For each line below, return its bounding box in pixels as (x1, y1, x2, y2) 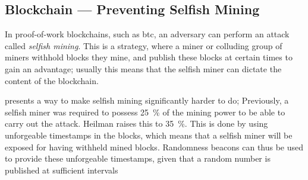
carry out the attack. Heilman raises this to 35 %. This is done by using (5, 117, 268, 130)
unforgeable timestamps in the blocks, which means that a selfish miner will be (5, 128, 293, 141)
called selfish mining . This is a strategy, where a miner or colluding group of (5, 39, 282, 52)
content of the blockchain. (5, 74, 99, 86)
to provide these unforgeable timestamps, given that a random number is (5, 152, 271, 165)
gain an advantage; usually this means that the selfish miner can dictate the (5, 62, 282, 75)
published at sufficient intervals (5, 163, 118, 176)
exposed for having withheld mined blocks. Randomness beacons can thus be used (5, 140, 304, 153)
